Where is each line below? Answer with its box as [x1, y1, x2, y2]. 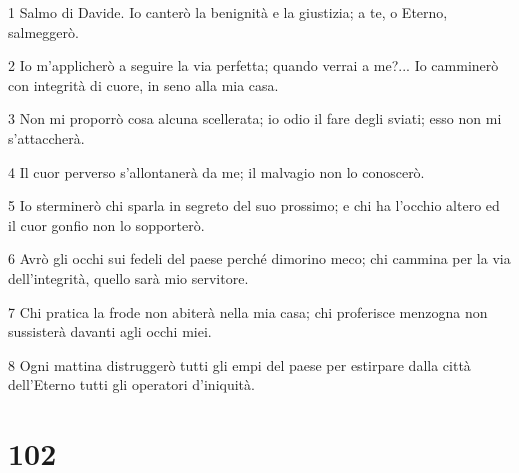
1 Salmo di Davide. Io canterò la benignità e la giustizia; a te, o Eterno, [8, 2, 448, 22]
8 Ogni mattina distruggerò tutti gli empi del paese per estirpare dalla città [8, 354, 471, 375]
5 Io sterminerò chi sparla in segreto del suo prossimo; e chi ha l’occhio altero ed [8, 195, 500, 216]
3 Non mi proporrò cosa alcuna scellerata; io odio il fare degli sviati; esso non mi [8, 108, 502, 129]
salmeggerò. [8, 21, 79, 42]
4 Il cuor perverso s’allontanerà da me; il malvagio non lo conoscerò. [8, 161, 425, 182]
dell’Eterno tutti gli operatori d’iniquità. [8, 374, 255, 395]
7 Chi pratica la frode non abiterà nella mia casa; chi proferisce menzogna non [8, 301, 488, 322]
